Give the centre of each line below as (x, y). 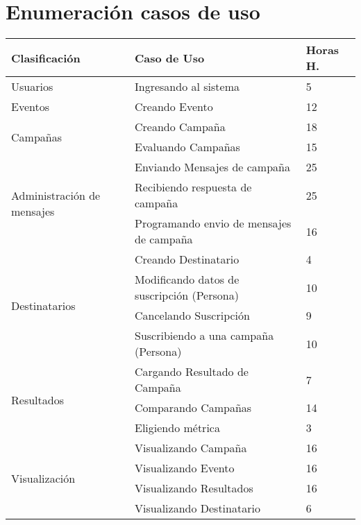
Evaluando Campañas (187, 147)
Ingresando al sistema (187, 87)
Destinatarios (43, 305)
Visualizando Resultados (194, 488)
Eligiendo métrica (177, 428)
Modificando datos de (187, 279)
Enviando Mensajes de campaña (212, 167)
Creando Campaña (180, 127)
